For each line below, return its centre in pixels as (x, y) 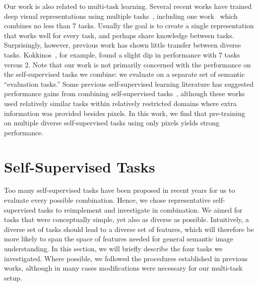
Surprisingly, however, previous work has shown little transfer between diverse (123, 45)
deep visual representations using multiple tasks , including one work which (121, 16)
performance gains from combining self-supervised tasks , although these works (125, 93)
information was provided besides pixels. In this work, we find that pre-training (125, 113)
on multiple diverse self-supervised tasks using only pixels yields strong (112, 123)
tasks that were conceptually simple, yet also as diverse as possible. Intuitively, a (127, 219)
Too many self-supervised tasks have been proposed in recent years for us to (120, 190)
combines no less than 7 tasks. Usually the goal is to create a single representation (129, 26)
